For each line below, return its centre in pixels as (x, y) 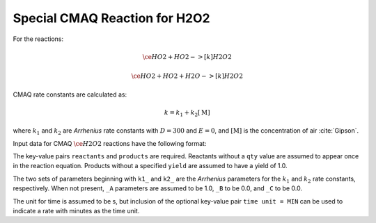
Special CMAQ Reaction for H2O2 (111, 18)
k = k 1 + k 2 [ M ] (187, 113)
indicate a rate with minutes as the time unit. (76, 210)
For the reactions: (38, 39)
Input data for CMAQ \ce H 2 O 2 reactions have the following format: (110, 143)
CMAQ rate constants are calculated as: (70, 94)
